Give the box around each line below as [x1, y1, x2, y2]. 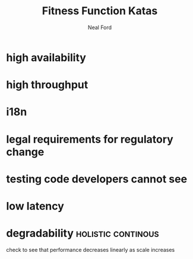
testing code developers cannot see [6, 172, 188, 185]
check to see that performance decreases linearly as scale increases [6, 246, 175, 253]
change [6, 145, 45, 159]
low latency [6, 199, 64, 213]
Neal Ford [88, 24, 112, 31]
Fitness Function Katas [42, 4, 158, 18]
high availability [6, 50, 86, 64]
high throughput [6, 78, 88, 91]
